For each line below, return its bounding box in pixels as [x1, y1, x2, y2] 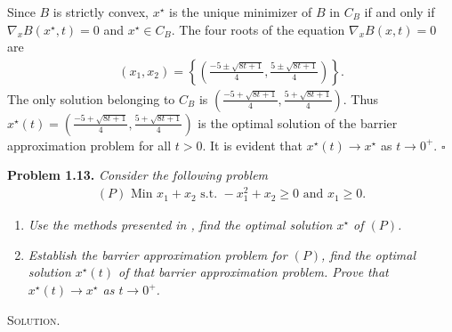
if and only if [364, 3, 435, 20]
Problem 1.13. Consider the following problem [7, 166, 269, 184]
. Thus [343, 89, 379, 108]
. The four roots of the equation [171, 20, 345, 38]
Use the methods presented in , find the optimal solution [28, 215, 333, 234]
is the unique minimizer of [169, 3, 312, 20]
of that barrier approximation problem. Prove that [118, 263, 389, 281]
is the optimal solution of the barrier [198, 113, 398, 132]
